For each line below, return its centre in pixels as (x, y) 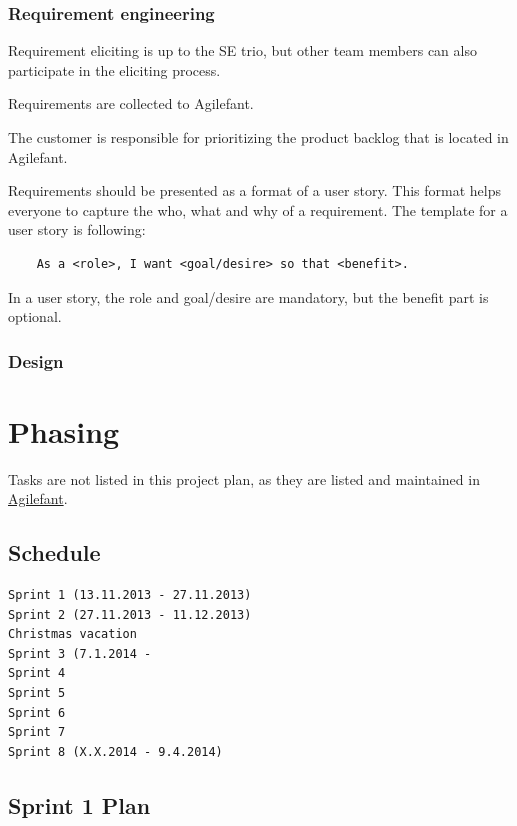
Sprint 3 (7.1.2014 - (80, 653)
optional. (35, 316)
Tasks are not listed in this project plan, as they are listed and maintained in (244, 478)
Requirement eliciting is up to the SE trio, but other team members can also (242, 50)
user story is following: (77, 229)
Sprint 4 (37, 673)
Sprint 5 (37, 693)
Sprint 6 (37, 712)
